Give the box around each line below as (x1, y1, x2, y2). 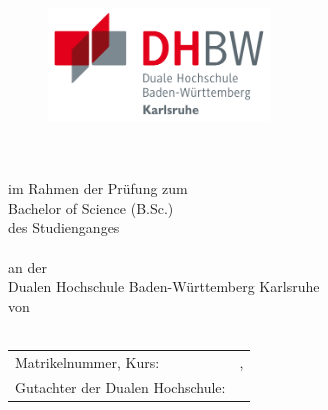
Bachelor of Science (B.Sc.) (8, 197, 174, 218)
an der (8, 256, 47, 277)
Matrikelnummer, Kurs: (15, 351, 160, 372)
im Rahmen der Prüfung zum (8, 178, 188, 199)
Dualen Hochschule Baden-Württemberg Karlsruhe (8, 276, 320, 297)
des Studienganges (8, 217, 120, 238)
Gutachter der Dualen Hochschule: (15, 376, 226, 397)
